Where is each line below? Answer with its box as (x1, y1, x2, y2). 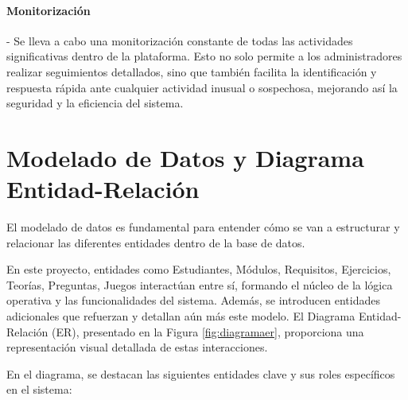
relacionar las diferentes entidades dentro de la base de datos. (6, 234, 305, 250)
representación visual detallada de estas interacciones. (6, 339, 268, 355)
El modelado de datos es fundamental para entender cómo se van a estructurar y (6, 219, 400, 235)
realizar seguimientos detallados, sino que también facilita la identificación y (6, 63, 377, 80)
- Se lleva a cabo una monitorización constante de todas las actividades (6, 32, 353, 49)
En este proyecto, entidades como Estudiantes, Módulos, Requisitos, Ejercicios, (6, 261, 391, 278)
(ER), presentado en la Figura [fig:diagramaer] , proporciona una (51, 323, 364, 340)
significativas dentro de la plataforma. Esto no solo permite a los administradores (6, 48, 402, 64)
